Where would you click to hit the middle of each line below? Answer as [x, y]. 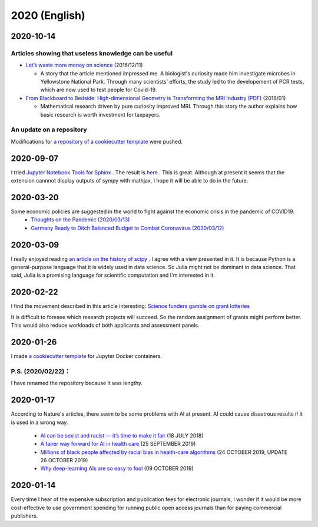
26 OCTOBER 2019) [64, 460]
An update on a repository [49, 130]
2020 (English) [48, 15]
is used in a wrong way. [39, 422]
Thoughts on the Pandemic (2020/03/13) [80, 220]
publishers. [24, 516]
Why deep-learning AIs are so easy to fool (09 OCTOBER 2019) [117, 469]
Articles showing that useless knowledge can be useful [92, 53]
